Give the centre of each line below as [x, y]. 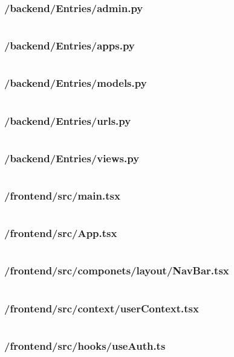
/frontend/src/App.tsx [61, 233]
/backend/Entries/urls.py [68, 120]
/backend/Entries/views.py [72, 158]
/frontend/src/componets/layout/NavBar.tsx [117, 270]
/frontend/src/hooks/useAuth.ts [85, 345]
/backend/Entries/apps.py [70, 46]
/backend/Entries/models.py [76, 83]
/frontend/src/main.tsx [62, 196]
